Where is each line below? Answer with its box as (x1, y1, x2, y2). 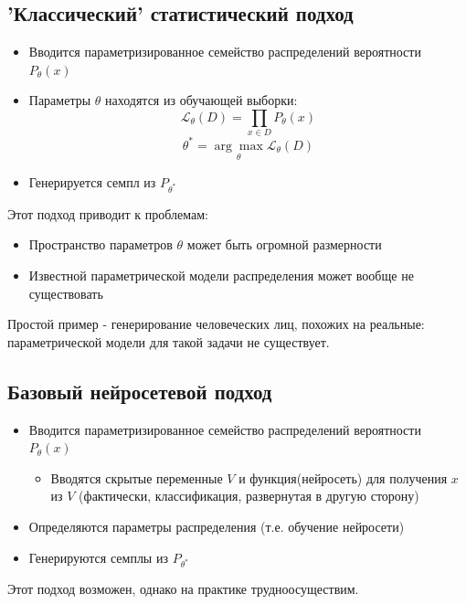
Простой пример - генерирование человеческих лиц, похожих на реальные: (7, 314, 425, 334)
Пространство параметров (28, 235, 173, 254)
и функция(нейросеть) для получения (238, 468, 448, 487)
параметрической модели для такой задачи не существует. (7, 332, 330, 351)
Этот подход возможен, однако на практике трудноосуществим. (7, 579, 359, 599)
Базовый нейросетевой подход (7, 376, 272, 405)
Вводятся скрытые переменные (50, 468, 223, 487)
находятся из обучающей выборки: (105, 90, 298, 110)
